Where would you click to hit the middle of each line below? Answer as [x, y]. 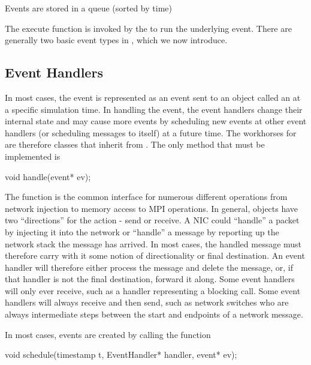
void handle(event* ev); [48, 176]
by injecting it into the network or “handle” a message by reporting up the [142, 231]
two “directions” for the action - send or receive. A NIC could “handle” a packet [152, 220]
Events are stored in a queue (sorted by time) [88, 8]
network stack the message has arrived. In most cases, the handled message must [153, 243]
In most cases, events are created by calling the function [108, 334]
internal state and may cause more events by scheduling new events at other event [156, 121]
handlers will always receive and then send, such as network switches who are [147, 302]
